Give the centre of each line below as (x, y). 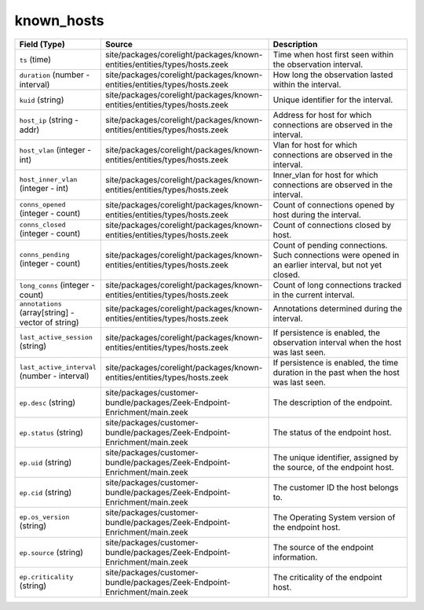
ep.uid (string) (46, 462)
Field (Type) (42, 44)
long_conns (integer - (57, 285)
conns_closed (42, 225)
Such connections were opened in (336, 255)
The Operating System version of (334, 517)
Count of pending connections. (330, 245)
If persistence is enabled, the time (336, 362)
